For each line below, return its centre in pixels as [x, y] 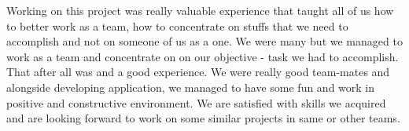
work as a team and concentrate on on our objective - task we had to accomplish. [203, 56]
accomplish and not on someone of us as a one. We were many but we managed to [204, 41]
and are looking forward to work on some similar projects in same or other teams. [203, 118]
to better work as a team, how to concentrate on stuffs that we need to [177, 25]
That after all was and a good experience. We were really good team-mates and [198, 72]
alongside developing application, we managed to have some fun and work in [191, 87]
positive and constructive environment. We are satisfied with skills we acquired [196, 102]
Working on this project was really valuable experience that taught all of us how [200, 10]
